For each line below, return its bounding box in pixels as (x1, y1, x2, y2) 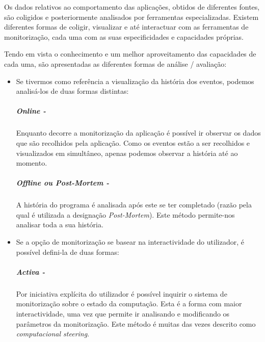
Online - (16, 106, 46, 116)
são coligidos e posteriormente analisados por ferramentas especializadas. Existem (4, 11, 259, 22)
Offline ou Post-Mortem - (16, 177, 109, 188)
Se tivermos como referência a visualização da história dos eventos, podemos (16, 75, 254, 86)
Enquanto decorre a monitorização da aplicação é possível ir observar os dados (16, 127, 261, 138)
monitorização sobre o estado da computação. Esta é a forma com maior (16, 298, 242, 309)
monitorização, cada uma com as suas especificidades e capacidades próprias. (4, 31, 244, 42)
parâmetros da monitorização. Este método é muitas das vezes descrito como (16, 318, 256, 329)
